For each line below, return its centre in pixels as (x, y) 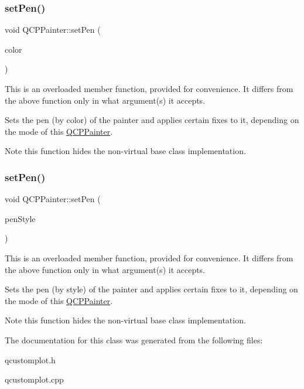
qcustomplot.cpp (34, 379)
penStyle (20, 218)
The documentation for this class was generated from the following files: (134, 339)
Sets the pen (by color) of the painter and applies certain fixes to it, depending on (152, 120)
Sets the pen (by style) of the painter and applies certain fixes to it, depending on (151, 289)
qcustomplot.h (30, 359)
